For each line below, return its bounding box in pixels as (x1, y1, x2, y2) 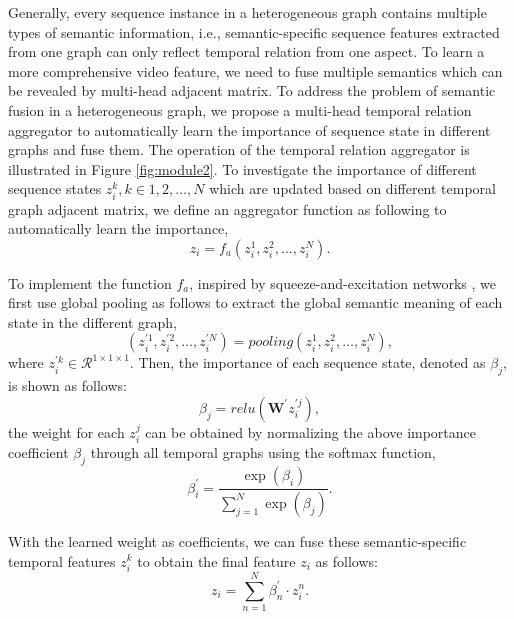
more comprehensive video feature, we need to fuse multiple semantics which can (8, 60, 503, 81)
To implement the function (8, 272, 172, 293)
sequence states (8, 178, 102, 199)
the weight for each (8, 421, 125, 442)
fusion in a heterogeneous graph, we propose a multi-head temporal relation (8, 99, 472, 120)
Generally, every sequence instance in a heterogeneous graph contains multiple (8, 2, 487, 22)
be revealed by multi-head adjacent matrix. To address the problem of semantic (8, 80, 496, 101)
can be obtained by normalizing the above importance (145, 421, 477, 442)
